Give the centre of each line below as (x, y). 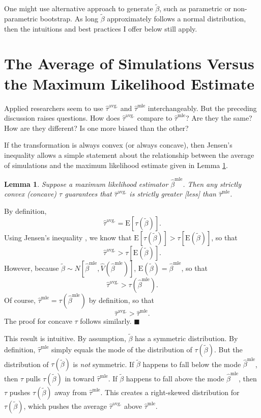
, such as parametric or (195, 8)
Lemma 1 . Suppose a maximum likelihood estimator (86, 184)
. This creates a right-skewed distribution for (170, 392)
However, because (32, 268)
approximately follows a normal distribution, (177, 19)
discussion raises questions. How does (62, 118)
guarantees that (88, 194)
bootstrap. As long (69, 19)
